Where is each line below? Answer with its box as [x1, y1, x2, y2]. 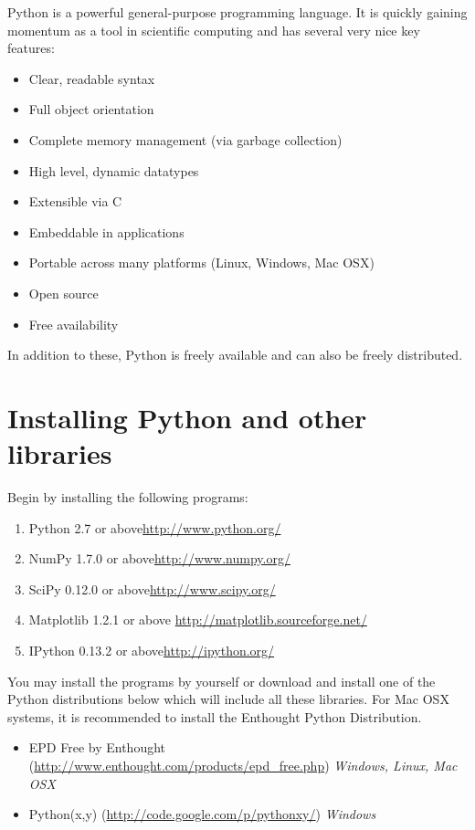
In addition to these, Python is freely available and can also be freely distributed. [7, 345, 463, 364]
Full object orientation [28, 100, 154, 119]
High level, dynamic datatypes [28, 161, 199, 180]
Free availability [28, 314, 119, 333]
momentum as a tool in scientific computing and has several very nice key [7, 20, 420, 39]
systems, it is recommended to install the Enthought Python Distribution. [7, 707, 422, 726]
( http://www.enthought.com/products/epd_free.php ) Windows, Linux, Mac [28, 755, 458, 774]
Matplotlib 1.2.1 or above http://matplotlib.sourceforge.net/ [28, 610, 367, 629]
